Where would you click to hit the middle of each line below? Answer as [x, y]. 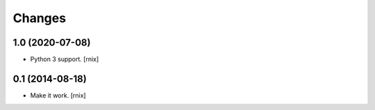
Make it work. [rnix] [58, 95]
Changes [39, 18]
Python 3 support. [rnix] [65, 59]
